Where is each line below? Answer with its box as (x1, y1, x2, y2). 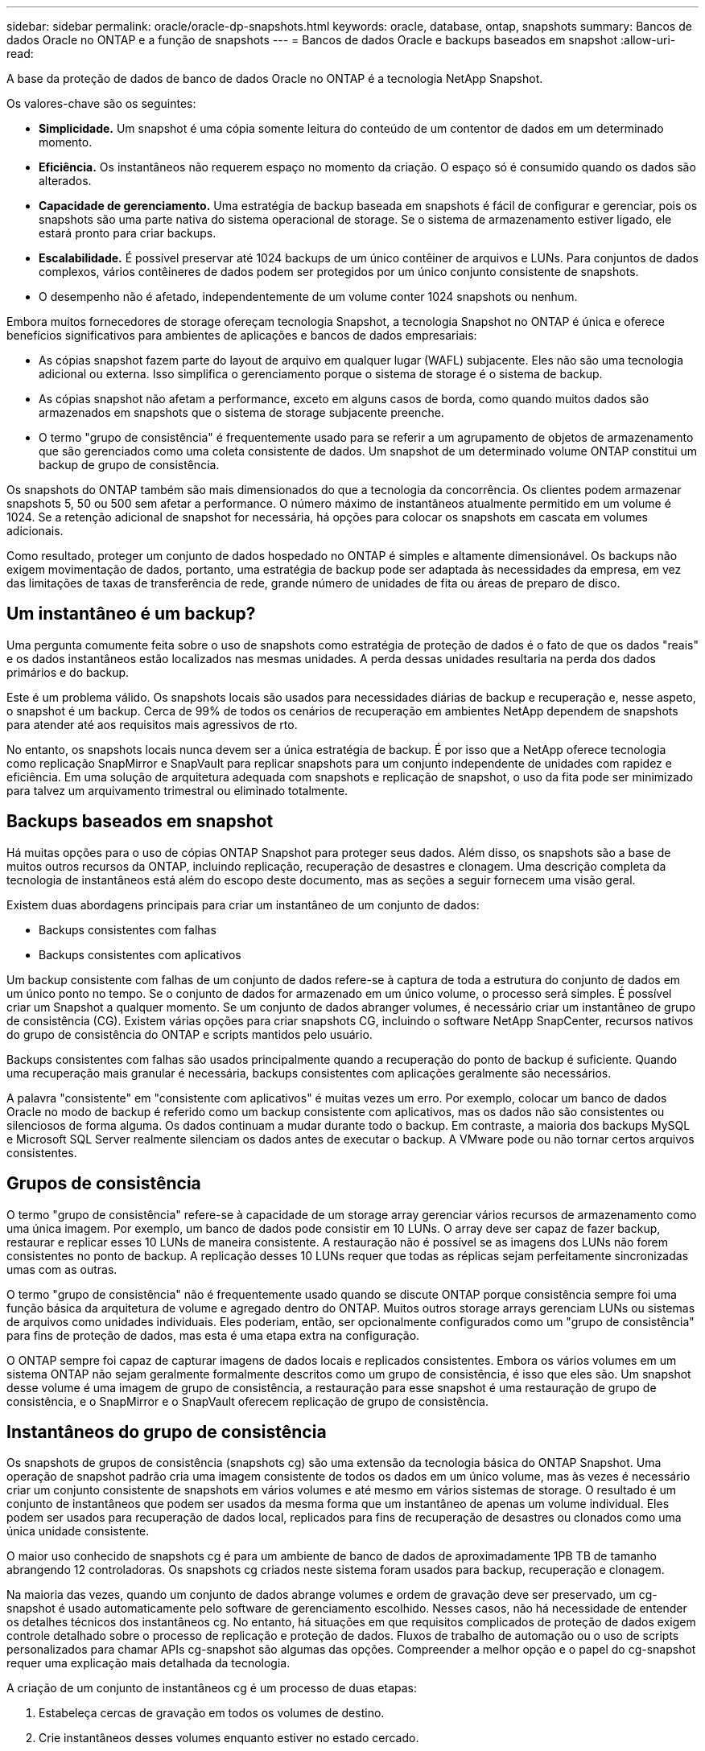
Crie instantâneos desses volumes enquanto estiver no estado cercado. (39, 1731, 419, 1745)
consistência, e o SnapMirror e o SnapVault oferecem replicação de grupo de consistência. (6, 1394, 489, 1408)
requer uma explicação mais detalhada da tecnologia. (6, 1656, 291, 1671)
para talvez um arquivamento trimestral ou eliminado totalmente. (6, 783, 348, 797)
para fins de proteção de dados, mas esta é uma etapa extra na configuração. (6, 1328, 420, 1342)
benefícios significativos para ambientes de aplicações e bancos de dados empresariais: (6, 328, 477, 342)
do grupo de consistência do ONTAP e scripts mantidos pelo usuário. (6, 1027, 373, 1041)
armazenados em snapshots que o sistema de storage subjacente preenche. (39, 406, 444, 419)
